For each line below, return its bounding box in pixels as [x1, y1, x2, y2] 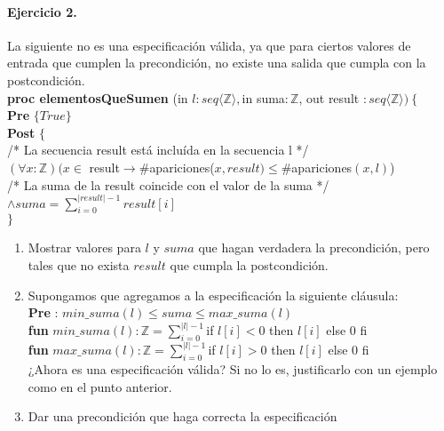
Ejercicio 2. [7, 2, 77, 20]
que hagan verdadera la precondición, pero [198, 238, 430, 257]
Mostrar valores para [28, 238, 141, 257]
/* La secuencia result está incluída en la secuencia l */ [7, 140, 309, 159]
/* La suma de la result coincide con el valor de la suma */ [7, 175, 329, 194]
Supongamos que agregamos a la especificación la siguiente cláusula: [28, 285, 399, 304]
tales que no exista [28, 255, 130, 274]
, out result [298, 88, 360, 107]
